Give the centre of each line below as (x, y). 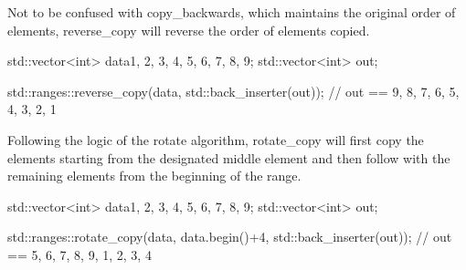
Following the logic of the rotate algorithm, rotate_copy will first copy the (216, 139)
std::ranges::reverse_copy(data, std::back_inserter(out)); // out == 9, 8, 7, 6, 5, (233, 91)
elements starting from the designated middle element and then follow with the (229, 157)
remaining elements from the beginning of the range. (154, 176)
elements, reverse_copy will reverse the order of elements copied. (189, 30)
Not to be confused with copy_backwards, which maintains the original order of (232, 12)
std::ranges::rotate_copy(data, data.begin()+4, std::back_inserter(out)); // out (230, 237)
